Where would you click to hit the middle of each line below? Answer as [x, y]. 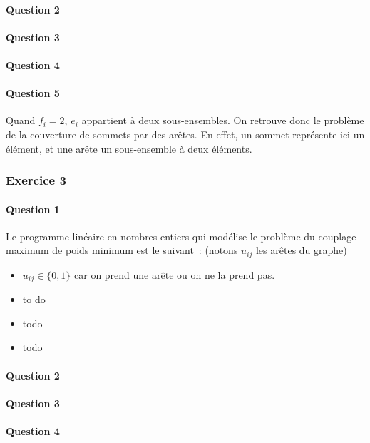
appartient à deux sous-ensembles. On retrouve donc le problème [223, 120]
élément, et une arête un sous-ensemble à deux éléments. [129, 148]
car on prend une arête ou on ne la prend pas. [175, 274]
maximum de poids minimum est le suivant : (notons [122, 250]
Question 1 [33, 209]
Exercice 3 [36, 180]
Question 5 [33, 93]
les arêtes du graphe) [301, 250]
